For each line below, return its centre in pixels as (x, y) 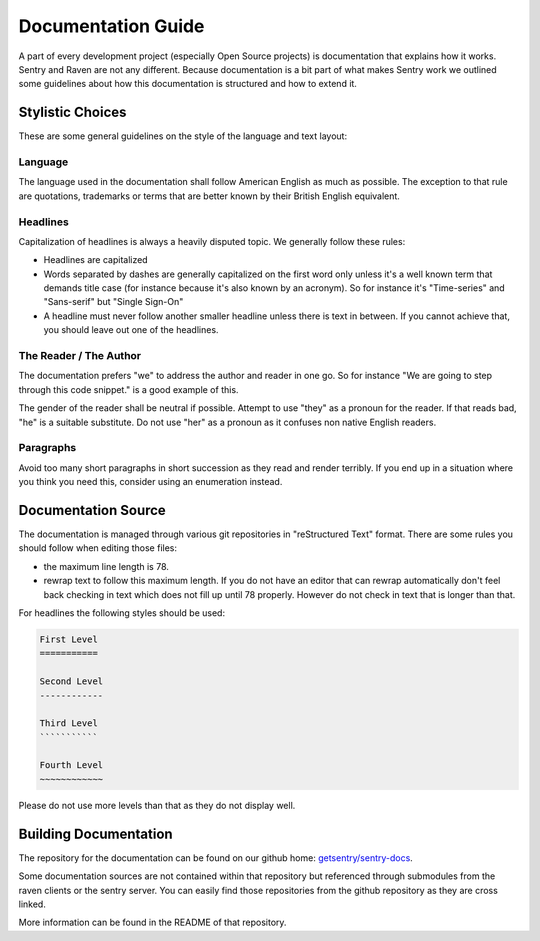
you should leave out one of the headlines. (131, 330)
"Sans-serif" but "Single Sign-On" (113, 302)
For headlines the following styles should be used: (121, 612)
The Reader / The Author (80, 356)
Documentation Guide (111, 26)
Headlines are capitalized (96, 260)
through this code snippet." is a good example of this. (128, 389)
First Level (69, 639)
